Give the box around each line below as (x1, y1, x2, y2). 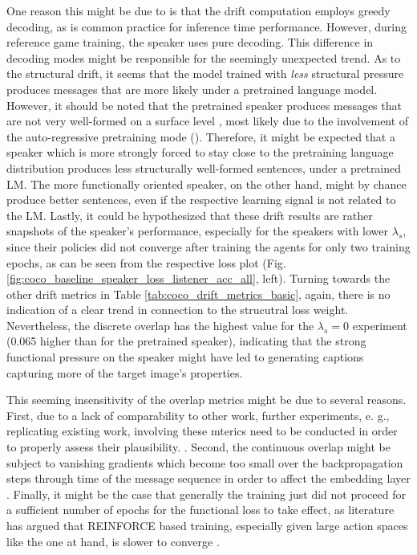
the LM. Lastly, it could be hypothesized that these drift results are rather (6, 206, 373, 223)
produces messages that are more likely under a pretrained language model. (6, 80, 378, 97)
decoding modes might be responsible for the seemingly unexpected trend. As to (6, 49, 401, 66)
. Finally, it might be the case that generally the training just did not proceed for (6, 485, 406, 502)
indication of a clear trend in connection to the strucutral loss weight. (6, 301, 349, 318)
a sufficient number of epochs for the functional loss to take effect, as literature (6, 501, 395, 518)
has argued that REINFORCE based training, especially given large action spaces (6, 517, 408, 533)
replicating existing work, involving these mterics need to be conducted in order (6, 422, 398, 439)
